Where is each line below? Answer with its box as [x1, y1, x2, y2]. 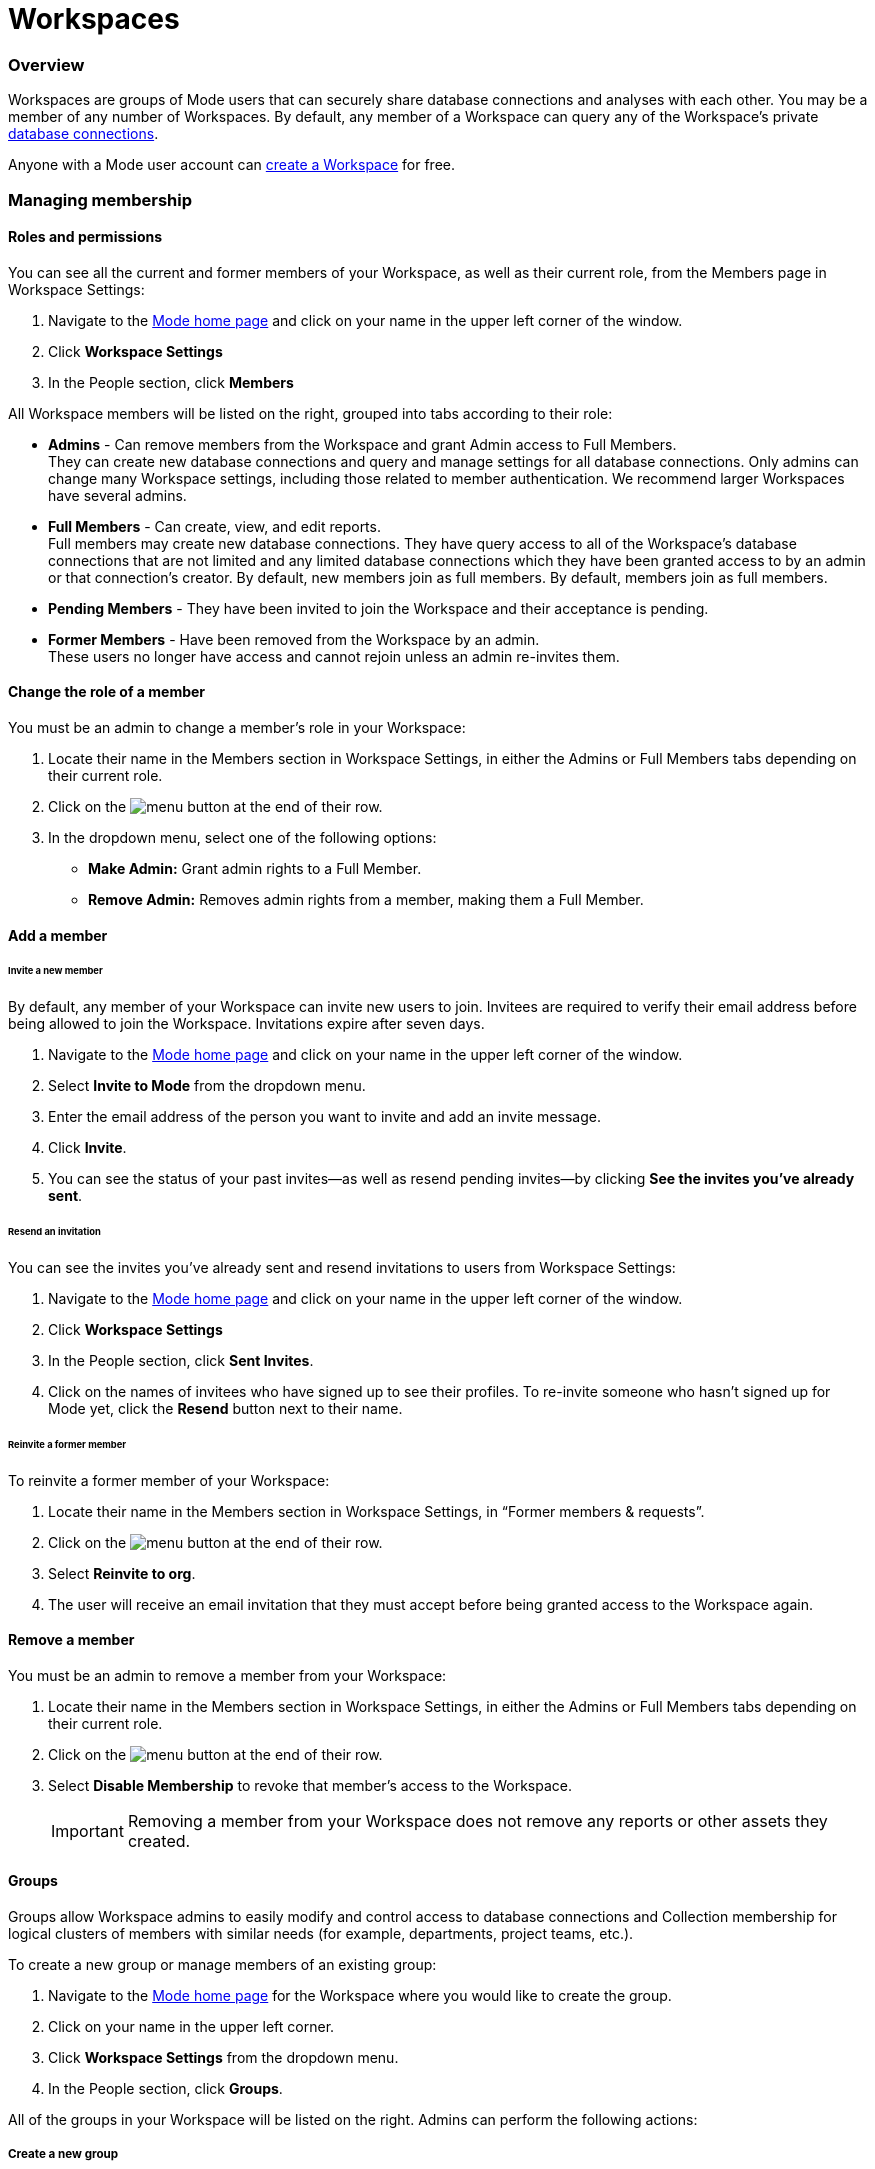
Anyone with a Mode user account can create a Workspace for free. [8, 156, 456, 174]
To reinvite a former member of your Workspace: [8, 1471, 330, 1489]
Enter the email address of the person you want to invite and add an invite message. [48, 1108, 601, 1126]
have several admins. [48, 486, 187, 504]
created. [127, 1830, 191, 1851]
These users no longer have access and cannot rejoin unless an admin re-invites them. [48, 647, 620, 665]
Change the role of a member [8, 683, 206, 701]
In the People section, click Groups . [48, 2080, 283, 2098]
